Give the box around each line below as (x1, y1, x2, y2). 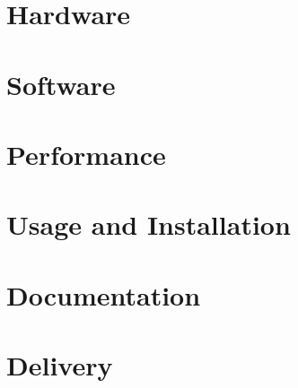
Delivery (6, 347, 113, 384)
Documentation (6, 276, 201, 313)
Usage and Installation (6, 206, 291, 243)
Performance (6, 135, 166, 172)
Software (6, 65, 116, 102)
